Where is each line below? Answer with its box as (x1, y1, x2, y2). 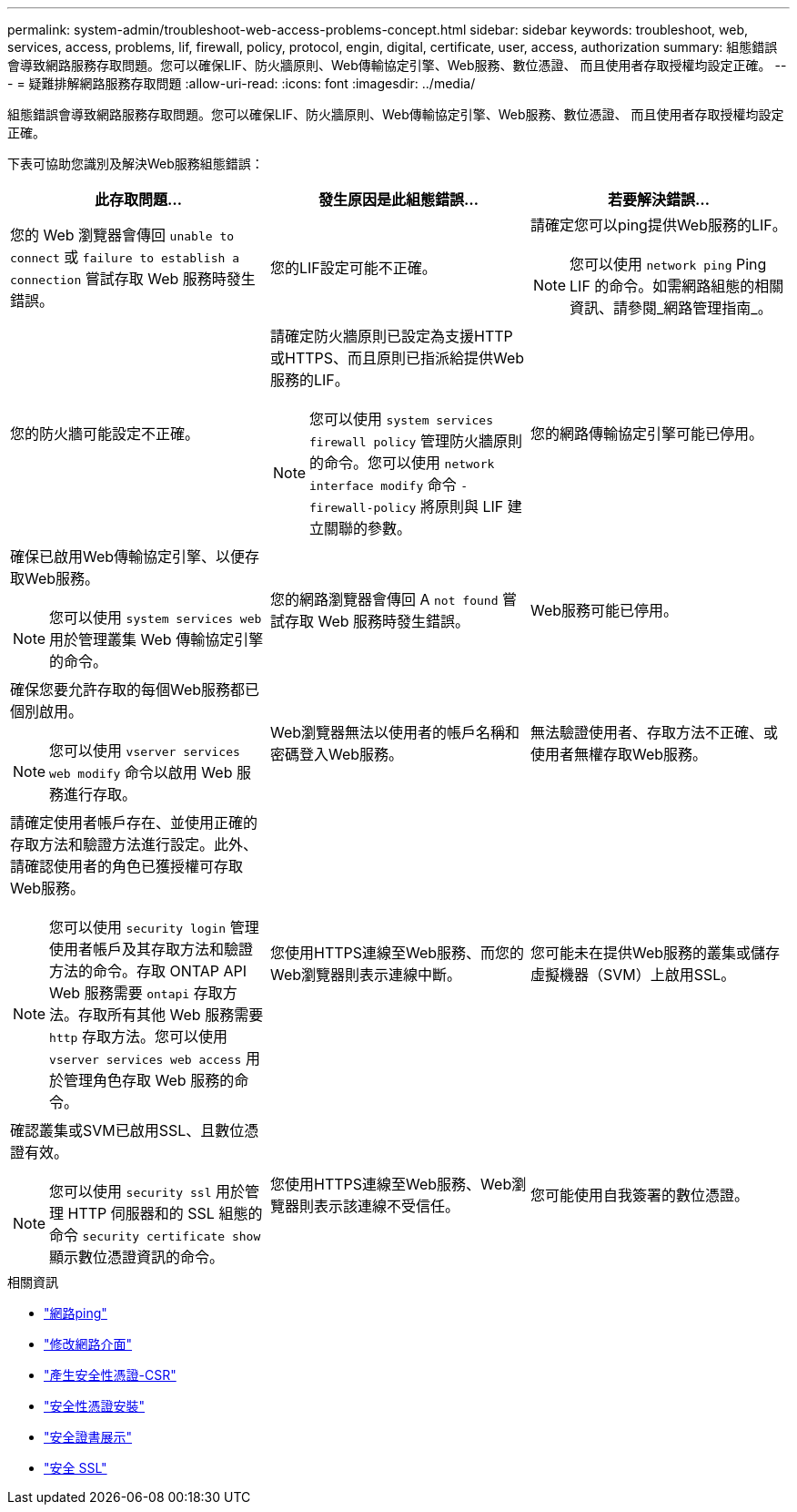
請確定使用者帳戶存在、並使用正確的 (10, 813, 258, 832)
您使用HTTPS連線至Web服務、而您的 (269, 944, 525, 962)
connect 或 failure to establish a (10, 248, 239, 266)
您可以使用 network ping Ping (570, 255, 767, 273)
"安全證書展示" (44, 1429, 133, 1445)
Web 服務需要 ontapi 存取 (49, 984, 223, 1002)
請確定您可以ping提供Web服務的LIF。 (530, 216, 787, 234)
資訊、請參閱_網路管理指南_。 (570, 299, 772, 317)
